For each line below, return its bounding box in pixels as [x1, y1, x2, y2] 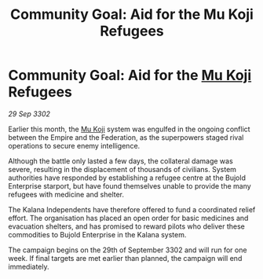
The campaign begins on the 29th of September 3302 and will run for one [8, 245, 247, 255]
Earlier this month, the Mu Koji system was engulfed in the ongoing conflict [8, 124, 250, 134]
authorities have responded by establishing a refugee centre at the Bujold [8, 173, 246, 182]
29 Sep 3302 [8, 108, 51, 119]
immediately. [8, 262, 49, 271]
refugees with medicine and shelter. [8, 189, 124, 199]
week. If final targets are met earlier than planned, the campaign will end [8, 253, 243, 262]
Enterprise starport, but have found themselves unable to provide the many [8, 181, 251, 190]
